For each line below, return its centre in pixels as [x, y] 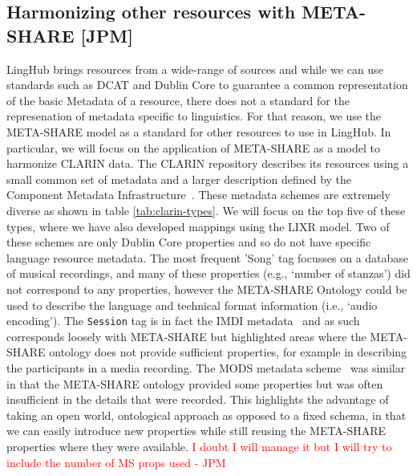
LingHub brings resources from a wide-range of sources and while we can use [195, 69]
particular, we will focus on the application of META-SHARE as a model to [193, 147]
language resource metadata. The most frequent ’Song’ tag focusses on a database [208, 257]
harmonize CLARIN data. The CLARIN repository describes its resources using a [208, 163]
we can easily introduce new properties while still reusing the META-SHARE [196, 431]
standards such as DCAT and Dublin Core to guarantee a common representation [207, 85]
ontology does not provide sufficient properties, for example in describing [228, 352]
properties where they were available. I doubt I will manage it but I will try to [199, 446]
